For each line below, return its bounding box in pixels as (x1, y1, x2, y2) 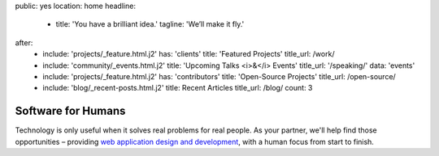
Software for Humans (15, 104, 126, 118)
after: (15, 37, 33, 48)
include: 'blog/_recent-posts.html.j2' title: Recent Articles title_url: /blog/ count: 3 (42, 83, 313, 93)
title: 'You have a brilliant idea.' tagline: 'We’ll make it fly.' (55, 19, 245, 29)
